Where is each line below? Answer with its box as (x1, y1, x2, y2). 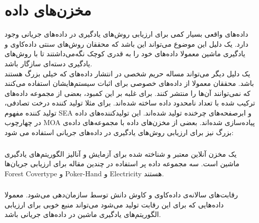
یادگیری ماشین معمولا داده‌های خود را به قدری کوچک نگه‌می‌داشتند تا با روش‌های (5, 48, 245, 59)
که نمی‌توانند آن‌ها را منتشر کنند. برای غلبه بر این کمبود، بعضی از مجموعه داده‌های (5, 87, 250, 98)
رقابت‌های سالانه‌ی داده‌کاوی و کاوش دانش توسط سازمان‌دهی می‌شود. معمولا (5, 189, 238, 200)
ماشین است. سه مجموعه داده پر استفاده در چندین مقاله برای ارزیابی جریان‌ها (5, 158, 240, 169)
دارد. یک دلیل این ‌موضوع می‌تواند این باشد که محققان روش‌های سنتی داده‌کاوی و (5, 38, 248, 49)
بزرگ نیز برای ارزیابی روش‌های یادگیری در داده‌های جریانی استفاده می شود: (5, 127, 234, 138)
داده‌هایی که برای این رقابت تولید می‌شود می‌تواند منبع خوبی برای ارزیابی (5, 199, 224, 209)
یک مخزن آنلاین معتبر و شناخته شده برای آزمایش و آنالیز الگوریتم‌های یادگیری (5, 148, 237, 159)
